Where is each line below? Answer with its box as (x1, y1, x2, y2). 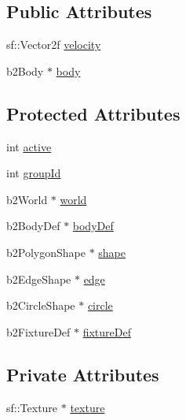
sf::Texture (6, 399, 58, 415)
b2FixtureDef (6, 323, 71, 340)
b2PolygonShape (6, 243, 86, 260)
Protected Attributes (6, 101, 181, 125)
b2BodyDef (6, 217, 60, 234)
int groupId (6, 165, 61, 181)
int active (6, 138, 52, 154)
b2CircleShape (6, 297, 75, 314)
